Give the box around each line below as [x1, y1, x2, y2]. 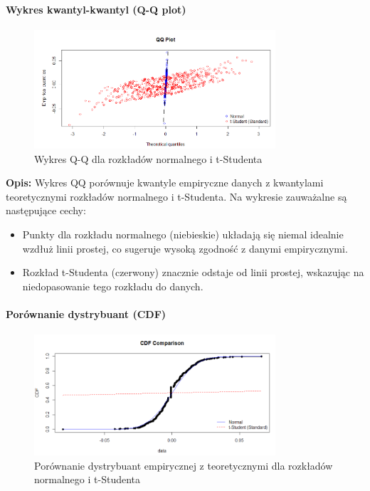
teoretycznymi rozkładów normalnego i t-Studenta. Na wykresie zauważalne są [6, 189, 347, 204]
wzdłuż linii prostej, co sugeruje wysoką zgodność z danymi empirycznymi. [22, 241, 348, 255]
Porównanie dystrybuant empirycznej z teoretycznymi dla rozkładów [34, 458, 333, 472]
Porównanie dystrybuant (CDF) [6, 306, 166, 321]
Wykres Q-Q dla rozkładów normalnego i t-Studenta [34, 151, 263, 166]
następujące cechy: [6, 203, 86, 218]
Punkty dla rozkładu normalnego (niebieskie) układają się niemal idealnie [22, 226, 344, 241]
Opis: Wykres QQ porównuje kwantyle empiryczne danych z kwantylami [6, 175, 324, 190]
